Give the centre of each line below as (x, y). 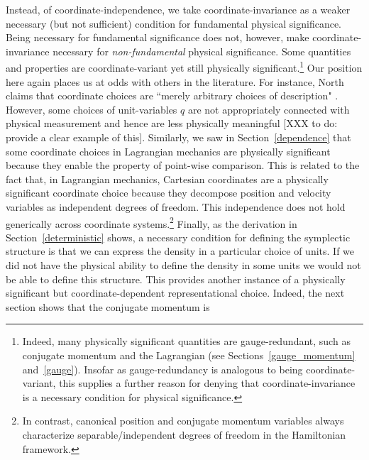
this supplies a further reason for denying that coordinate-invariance (207, 383)
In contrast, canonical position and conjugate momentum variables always (183, 421)
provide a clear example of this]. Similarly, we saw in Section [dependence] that (178, 137)
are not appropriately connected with (269, 109)
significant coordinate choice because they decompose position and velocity (169, 193)
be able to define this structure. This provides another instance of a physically (176, 279)
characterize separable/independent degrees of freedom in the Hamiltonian (184, 434)
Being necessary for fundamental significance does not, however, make (158, 37)
